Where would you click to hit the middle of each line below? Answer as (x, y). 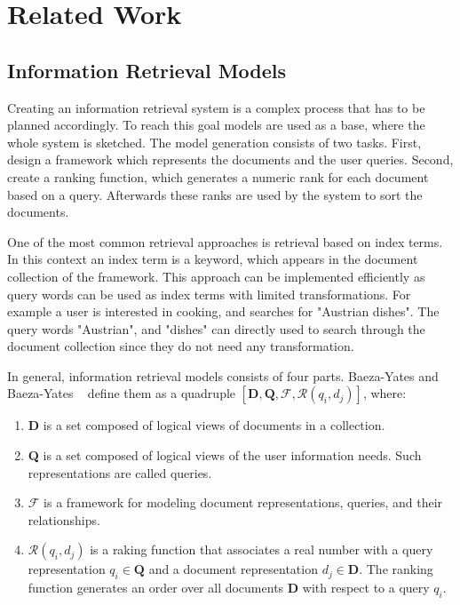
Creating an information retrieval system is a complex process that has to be (216, 107)
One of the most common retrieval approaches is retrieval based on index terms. (225, 241)
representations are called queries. (120, 472)
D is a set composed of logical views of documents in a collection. (206, 425)
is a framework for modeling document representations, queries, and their (243, 502)
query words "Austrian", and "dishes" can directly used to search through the (216, 328)
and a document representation (233, 569)
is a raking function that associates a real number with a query (262, 549)
